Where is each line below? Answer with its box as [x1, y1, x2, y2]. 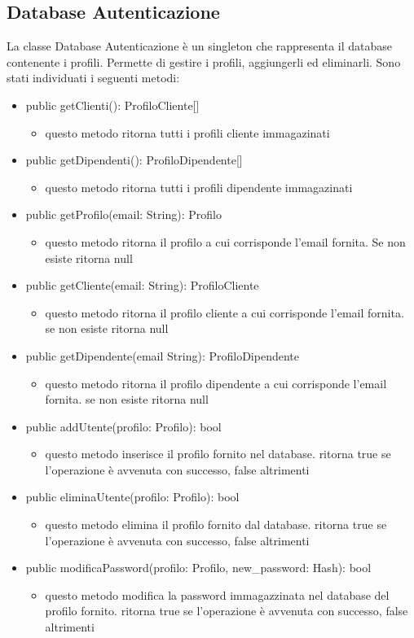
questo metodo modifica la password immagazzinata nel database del [45, 586, 390, 603]
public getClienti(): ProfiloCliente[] [25, 96, 200, 113]
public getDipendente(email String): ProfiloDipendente [25, 347, 299, 364]
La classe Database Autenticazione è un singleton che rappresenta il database [7, 37, 392, 55]
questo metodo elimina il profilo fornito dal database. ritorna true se [45, 516, 387, 533]
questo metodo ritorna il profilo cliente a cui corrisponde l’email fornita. [45, 304, 404, 321]
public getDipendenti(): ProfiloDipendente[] [25, 151, 243, 168]
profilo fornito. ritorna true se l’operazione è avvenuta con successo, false [45, 602, 408, 619]
